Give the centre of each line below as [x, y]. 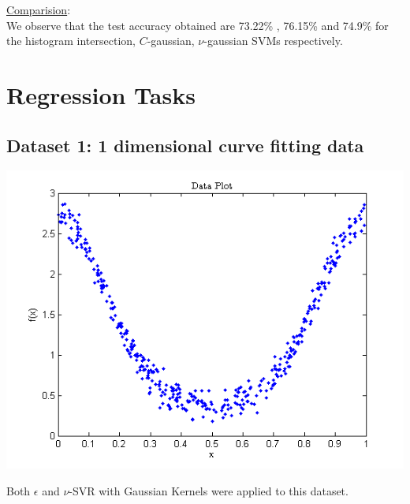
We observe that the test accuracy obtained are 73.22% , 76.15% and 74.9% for [198, 25]
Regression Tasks [101, 94]
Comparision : [39, 9]
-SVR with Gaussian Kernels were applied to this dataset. [209, 490]
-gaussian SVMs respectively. [273, 41]
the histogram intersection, [71, 41]
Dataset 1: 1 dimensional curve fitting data [185, 145]
